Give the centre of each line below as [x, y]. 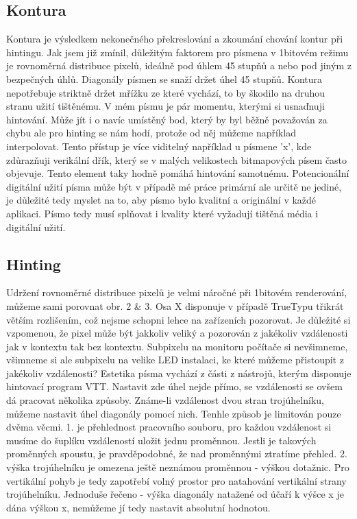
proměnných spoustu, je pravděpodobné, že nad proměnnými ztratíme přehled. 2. [177, 454]
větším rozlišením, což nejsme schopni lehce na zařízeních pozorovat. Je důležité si [178, 319]
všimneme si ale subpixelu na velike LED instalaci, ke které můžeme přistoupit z [175, 360]
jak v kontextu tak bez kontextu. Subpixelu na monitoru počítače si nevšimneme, [177, 346]
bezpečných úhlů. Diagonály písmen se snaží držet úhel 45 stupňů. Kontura [164, 79]
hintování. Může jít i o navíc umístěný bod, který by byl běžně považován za [167, 119]
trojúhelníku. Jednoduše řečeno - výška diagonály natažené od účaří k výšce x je [175, 494]
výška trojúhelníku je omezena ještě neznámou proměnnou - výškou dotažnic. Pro [178, 467]
